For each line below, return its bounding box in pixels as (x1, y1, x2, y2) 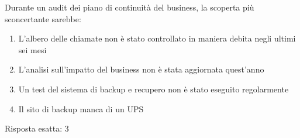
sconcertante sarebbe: (5, 12, 81, 25)
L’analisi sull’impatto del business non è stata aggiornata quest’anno (18, 63, 264, 75)
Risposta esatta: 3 (5, 122, 69, 134)
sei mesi (18, 43, 47, 56)
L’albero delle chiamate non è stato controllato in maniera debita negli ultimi (18, 32, 296, 44)
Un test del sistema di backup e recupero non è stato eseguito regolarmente (18, 82, 289, 95)
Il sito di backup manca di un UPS (18, 102, 144, 115)
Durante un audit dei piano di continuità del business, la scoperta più (5, 1, 254, 13)
